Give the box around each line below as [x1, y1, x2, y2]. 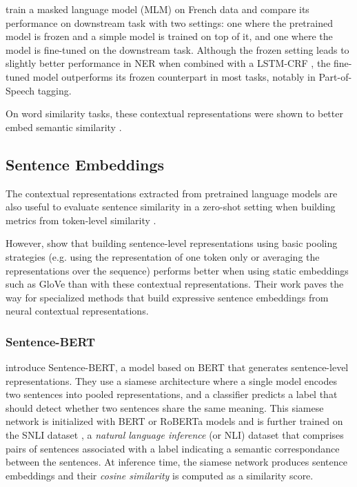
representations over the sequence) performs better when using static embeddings [6, 263, 349, 277]
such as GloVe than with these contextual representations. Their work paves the [6, 277, 344, 291]
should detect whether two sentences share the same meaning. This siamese [6, 400, 324, 415]
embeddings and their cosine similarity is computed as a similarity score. [6, 468, 314, 482]
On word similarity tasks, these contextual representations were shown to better [6, 106, 343, 121]
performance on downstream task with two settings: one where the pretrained [6, 15, 333, 30]
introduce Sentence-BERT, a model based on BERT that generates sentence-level [6, 360, 349, 375]
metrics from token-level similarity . [6, 212, 156, 227]
